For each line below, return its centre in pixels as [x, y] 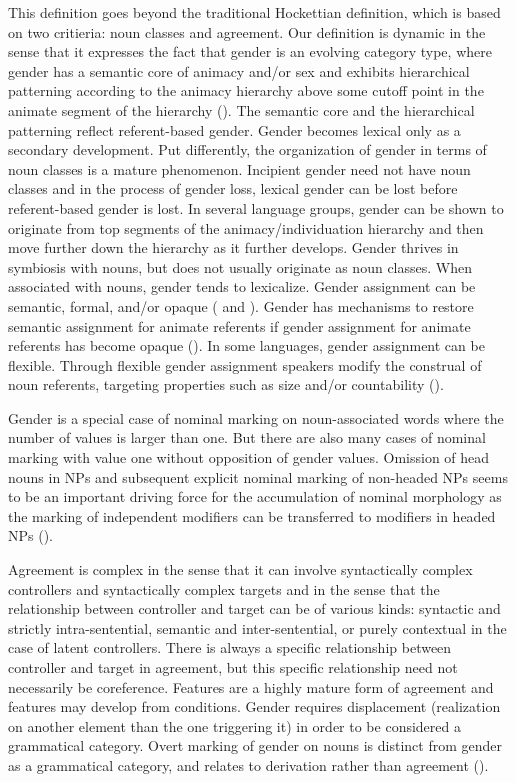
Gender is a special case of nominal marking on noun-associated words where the [256, 417]
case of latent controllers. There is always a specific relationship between [230, 647]
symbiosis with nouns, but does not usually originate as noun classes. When [240, 266]
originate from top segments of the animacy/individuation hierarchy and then [246, 227]
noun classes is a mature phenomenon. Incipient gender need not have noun [239, 168]
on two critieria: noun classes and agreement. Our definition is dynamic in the [247, 31]
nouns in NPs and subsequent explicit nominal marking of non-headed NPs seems [258, 476]
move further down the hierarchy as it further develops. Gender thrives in [233, 247]
